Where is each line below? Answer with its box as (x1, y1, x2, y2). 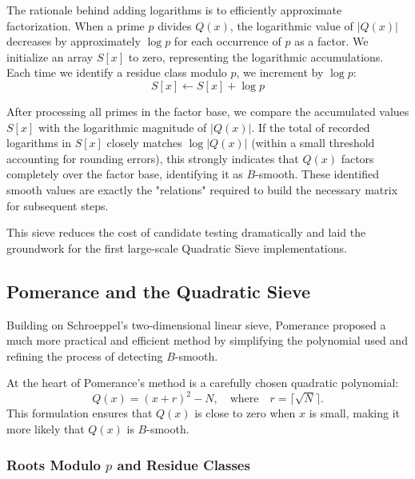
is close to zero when (194, 405, 296, 421)
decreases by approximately (6, 33, 141, 50)
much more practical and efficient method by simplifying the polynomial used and (6, 332, 408, 349)
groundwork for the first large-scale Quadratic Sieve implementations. (6, 239, 347, 256)
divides (158, 17, 192, 34)
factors (341, 150, 374, 166)
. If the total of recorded (251, 118, 370, 135)
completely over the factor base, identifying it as (6, 166, 243, 182)
